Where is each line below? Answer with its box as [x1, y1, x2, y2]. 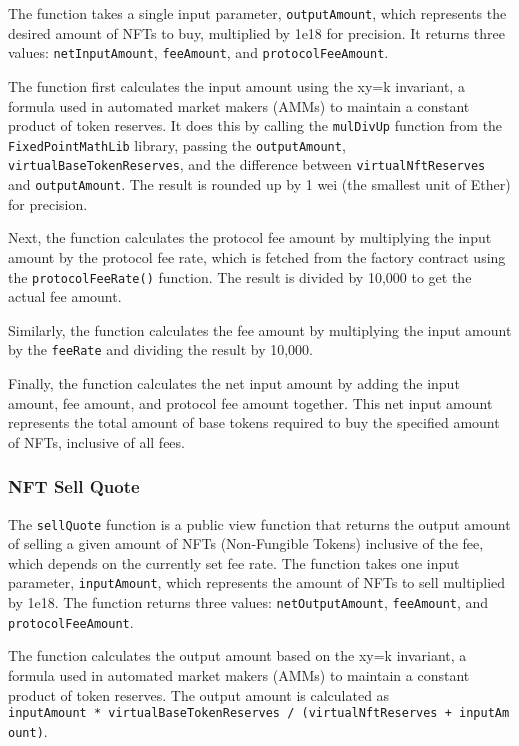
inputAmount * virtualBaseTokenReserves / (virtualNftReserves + [8, 706, 452, 721]
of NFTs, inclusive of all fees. [8, 431, 185, 452]
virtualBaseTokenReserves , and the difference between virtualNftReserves [8, 154, 486, 175]
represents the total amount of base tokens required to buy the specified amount [8, 412, 500, 433]
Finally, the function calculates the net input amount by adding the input [8, 373, 460, 393]
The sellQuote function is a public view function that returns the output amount [8, 513, 511, 534]
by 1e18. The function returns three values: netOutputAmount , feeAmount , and [8, 592, 489, 613]
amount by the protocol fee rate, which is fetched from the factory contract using [8, 246, 506, 267]
